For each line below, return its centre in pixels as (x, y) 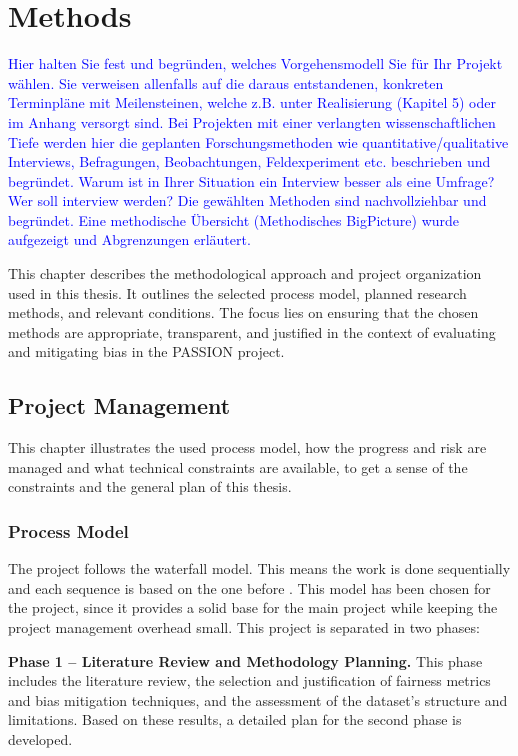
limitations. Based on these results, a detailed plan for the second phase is (235, 719)
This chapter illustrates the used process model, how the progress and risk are (247, 447)
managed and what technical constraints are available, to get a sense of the (238, 466)
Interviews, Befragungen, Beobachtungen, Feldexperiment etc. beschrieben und (249, 161)
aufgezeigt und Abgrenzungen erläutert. (129, 239)
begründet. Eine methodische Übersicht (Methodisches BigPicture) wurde (234, 219)
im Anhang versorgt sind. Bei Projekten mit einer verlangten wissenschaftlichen (252, 121)
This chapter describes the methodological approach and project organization (245, 273)
